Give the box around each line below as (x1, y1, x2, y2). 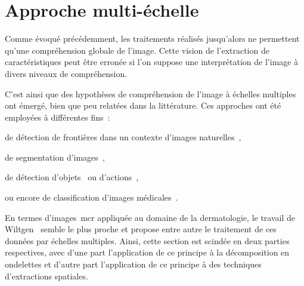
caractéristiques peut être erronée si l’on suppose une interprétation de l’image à (5, 56, 299, 68)
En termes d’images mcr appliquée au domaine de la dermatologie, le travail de (5, 211, 295, 223)
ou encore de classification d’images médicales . (5, 191, 178, 204)
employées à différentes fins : (5, 110, 110, 123)
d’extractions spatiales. (5, 269, 88, 282)
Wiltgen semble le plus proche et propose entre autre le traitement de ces (5, 223, 277, 235)
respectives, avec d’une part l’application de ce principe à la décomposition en (5, 246, 290, 259)
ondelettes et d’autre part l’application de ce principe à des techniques (5, 258, 262, 270)
